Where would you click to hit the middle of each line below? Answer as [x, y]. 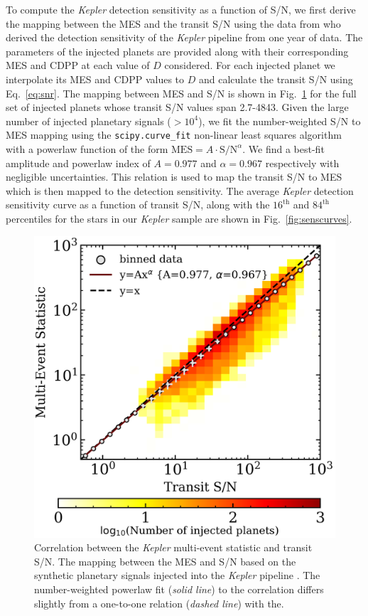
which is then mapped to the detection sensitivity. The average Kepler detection [180, 190]
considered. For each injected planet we [250, 65]
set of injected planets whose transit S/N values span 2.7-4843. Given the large [177, 107]
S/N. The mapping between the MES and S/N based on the [165, 561]
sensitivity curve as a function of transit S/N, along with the [138, 205]
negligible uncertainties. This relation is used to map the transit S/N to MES [174, 177]
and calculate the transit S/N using [276, 79]
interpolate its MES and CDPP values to [95, 79]
